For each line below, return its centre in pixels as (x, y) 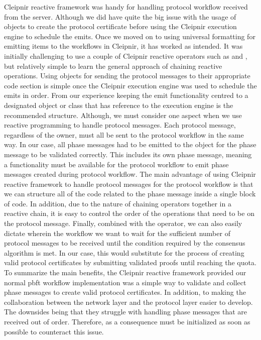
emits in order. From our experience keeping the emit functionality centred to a (126, 95)
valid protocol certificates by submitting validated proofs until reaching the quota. (130, 262)
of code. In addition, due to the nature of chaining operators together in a (118, 203)
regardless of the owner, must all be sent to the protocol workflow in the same (124, 134)
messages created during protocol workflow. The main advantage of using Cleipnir (130, 174)
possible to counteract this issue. (54, 331)
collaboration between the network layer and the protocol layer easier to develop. (128, 302)
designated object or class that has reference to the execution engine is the (119, 105)
